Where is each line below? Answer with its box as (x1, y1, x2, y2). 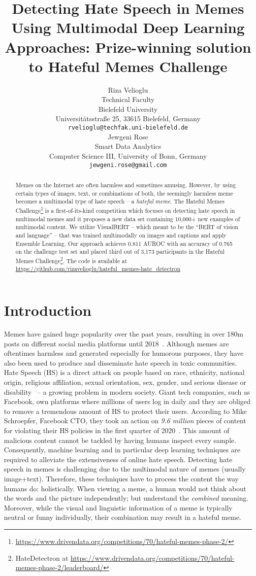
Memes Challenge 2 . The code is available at (15, 255, 128, 265)
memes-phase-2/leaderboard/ (15, 562, 103, 573)
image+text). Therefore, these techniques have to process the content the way (4, 473, 239, 483)
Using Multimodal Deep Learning (11, 17, 245, 37)
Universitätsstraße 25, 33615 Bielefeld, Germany (55, 113, 201, 124)
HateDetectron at (15, 552, 68, 563)
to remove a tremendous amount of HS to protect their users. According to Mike (4, 406, 247, 416)
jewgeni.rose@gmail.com (89, 161, 167, 169)
